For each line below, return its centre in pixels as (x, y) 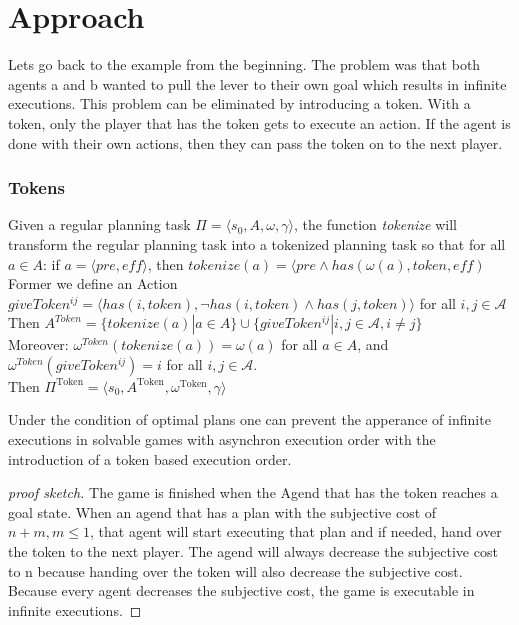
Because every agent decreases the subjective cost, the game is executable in (241, 590)
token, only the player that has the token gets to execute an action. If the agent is (259, 122)
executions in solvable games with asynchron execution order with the (222, 439)
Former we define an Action (93, 283)
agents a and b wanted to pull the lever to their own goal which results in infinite (257, 83)
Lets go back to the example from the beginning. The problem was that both (244, 64)
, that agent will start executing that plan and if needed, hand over (296, 531)
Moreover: (38, 344)
